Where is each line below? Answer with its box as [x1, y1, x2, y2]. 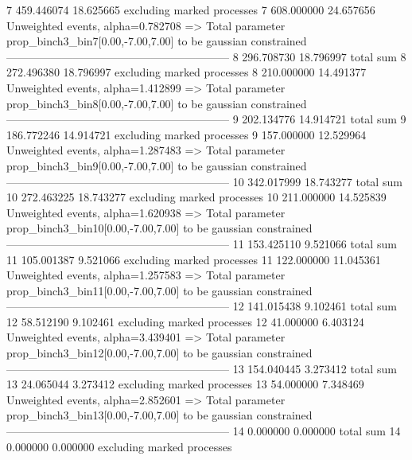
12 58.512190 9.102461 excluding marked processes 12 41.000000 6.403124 [6, 313, 364, 329]
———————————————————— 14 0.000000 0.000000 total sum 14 [6, 423, 401, 439]
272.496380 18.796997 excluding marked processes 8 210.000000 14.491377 [6, 64, 367, 80]
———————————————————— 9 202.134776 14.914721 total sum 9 [6, 111, 406, 127]
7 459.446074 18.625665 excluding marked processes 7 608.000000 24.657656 [6, 2, 375, 18]
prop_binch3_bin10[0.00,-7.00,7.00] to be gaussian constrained [6, 220, 313, 236]
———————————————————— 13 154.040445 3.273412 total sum [6, 360, 397, 376]
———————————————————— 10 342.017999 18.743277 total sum [6, 173, 402, 189]
